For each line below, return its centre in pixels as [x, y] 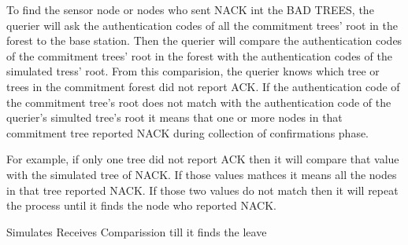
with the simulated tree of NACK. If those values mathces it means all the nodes [202, 174]
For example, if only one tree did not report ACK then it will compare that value [203, 159]
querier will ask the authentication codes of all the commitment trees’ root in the [202, 25]
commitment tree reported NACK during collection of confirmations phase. [188, 132]
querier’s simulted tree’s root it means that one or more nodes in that [174, 117]
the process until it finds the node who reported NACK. [141, 205]
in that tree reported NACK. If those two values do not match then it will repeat [202, 190]
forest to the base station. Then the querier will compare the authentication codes [204, 40]
